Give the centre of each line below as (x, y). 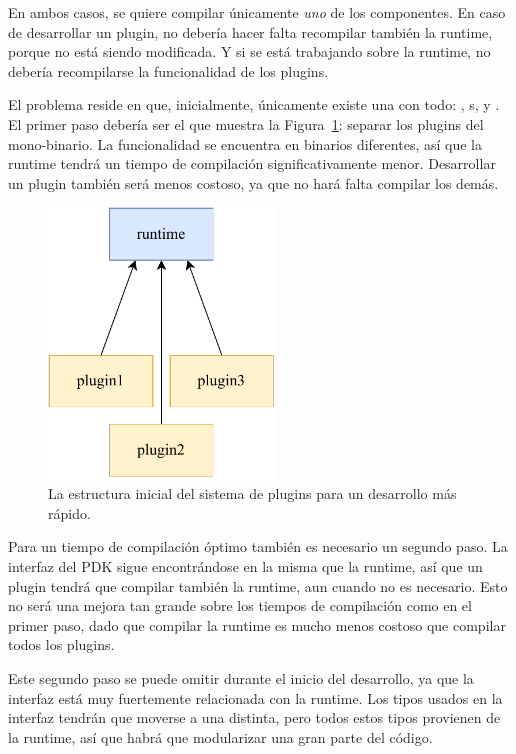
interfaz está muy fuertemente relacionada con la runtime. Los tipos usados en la (255, 697)
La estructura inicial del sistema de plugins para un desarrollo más (252, 493)
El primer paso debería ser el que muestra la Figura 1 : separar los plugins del (246, 123)
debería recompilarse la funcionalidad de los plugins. (168, 70)
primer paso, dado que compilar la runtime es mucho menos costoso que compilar (257, 624)
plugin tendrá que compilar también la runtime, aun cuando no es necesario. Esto (258, 585)
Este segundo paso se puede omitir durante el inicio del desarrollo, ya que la (241, 677)
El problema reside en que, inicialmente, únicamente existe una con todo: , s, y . (254, 104)
